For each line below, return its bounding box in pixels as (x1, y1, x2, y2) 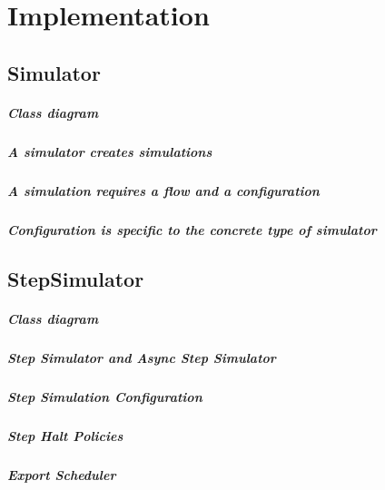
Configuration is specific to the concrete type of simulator (7, 220, 377, 239)
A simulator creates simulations (7, 142, 212, 161)
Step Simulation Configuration (7, 387, 202, 406)
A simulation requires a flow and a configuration (7, 181, 320, 200)
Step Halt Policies (7, 426, 123, 445)
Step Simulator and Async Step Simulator (7, 348, 276, 367)
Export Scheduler (7, 465, 116, 484)
